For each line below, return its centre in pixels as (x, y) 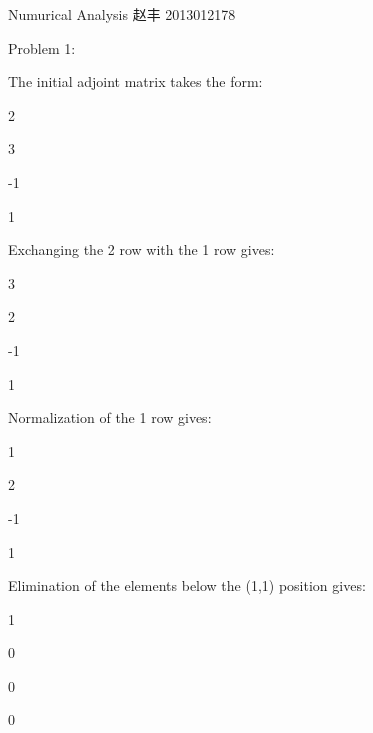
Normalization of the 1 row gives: (110, 417)
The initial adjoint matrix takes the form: (135, 81)
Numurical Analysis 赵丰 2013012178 (122, 14)
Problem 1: (42, 47)
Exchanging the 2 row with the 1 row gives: (141, 249)
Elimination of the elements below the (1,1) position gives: (187, 585)
